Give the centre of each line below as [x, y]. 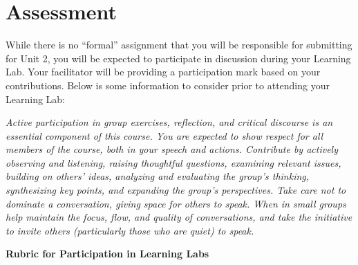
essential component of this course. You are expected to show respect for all [164, 135]
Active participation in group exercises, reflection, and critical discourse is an [169, 122]
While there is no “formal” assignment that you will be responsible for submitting [179, 45]
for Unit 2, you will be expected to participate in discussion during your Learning [178, 58]
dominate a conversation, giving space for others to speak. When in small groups [176, 203]
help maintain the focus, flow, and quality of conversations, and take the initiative [179, 217]
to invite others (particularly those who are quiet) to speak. [130, 230]
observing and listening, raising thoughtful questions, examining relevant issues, [173, 162]
